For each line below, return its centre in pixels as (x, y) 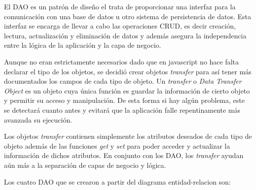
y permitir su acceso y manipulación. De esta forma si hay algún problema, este (124, 100)
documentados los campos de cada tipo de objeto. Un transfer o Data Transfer (123, 81)
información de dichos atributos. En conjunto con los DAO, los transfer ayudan (124, 155)
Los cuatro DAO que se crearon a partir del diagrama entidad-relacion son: (117, 181)
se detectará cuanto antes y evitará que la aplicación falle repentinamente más (122, 110)
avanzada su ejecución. (38, 119)
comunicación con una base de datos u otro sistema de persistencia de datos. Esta (128, 16)
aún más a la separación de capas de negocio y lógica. (85, 165)
